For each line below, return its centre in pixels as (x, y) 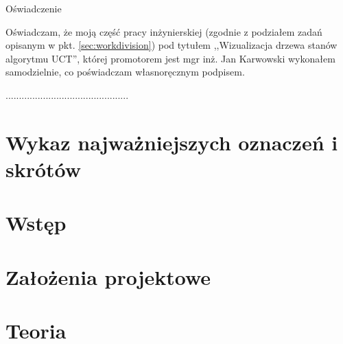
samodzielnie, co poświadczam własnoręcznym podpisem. (125, 72)
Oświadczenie (34, 8)
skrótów (44, 169)
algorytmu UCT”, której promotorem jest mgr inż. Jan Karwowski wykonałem (170, 58)
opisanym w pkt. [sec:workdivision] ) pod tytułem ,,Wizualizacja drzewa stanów (171, 45)
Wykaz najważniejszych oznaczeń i (172, 142)
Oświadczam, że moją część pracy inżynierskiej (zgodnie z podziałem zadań (164, 31)
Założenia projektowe (108, 276)
